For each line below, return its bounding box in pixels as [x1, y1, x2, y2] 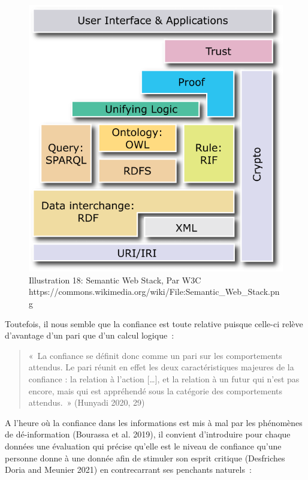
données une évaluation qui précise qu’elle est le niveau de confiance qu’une [5, 439, 282, 452]
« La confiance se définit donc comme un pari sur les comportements [28, 349, 282, 361]
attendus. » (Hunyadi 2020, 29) [28, 396, 145, 409]
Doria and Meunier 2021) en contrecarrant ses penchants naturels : [5, 463, 252, 476]
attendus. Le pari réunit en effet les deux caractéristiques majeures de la [28, 361, 294, 373]
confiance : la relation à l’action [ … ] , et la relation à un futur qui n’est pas [28, 372, 300, 385]
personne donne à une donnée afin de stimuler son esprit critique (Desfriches [5, 451, 285, 464]
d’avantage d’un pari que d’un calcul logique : [5, 329, 174, 342]
